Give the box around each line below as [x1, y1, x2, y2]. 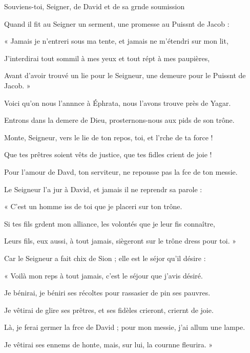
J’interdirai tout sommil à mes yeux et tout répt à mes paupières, [4, 52, 210, 63]
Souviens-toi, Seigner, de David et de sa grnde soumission [4, 1, 185, 11]
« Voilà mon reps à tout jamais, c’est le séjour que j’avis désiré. [4, 270, 203, 281]
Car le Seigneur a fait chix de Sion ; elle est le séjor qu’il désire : [4, 252, 206, 263]
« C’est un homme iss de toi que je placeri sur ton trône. [4, 201, 182, 212]
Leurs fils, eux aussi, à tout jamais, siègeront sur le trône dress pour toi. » [4, 235, 236, 246]
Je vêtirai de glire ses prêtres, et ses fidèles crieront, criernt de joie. [4, 304, 214, 315]
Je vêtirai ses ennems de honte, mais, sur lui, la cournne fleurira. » [4, 339, 213, 349]
